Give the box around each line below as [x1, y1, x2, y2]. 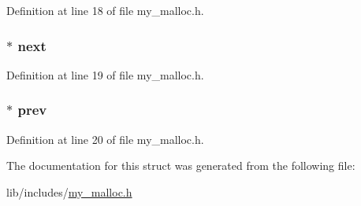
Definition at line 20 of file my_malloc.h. [6, 131, 204, 147]
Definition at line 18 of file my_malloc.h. [6, 2, 204, 18]
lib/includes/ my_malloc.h [6, 183, 132, 200]
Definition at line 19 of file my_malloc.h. [6, 66, 204, 83]
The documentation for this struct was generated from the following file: [6, 157, 355, 174]
